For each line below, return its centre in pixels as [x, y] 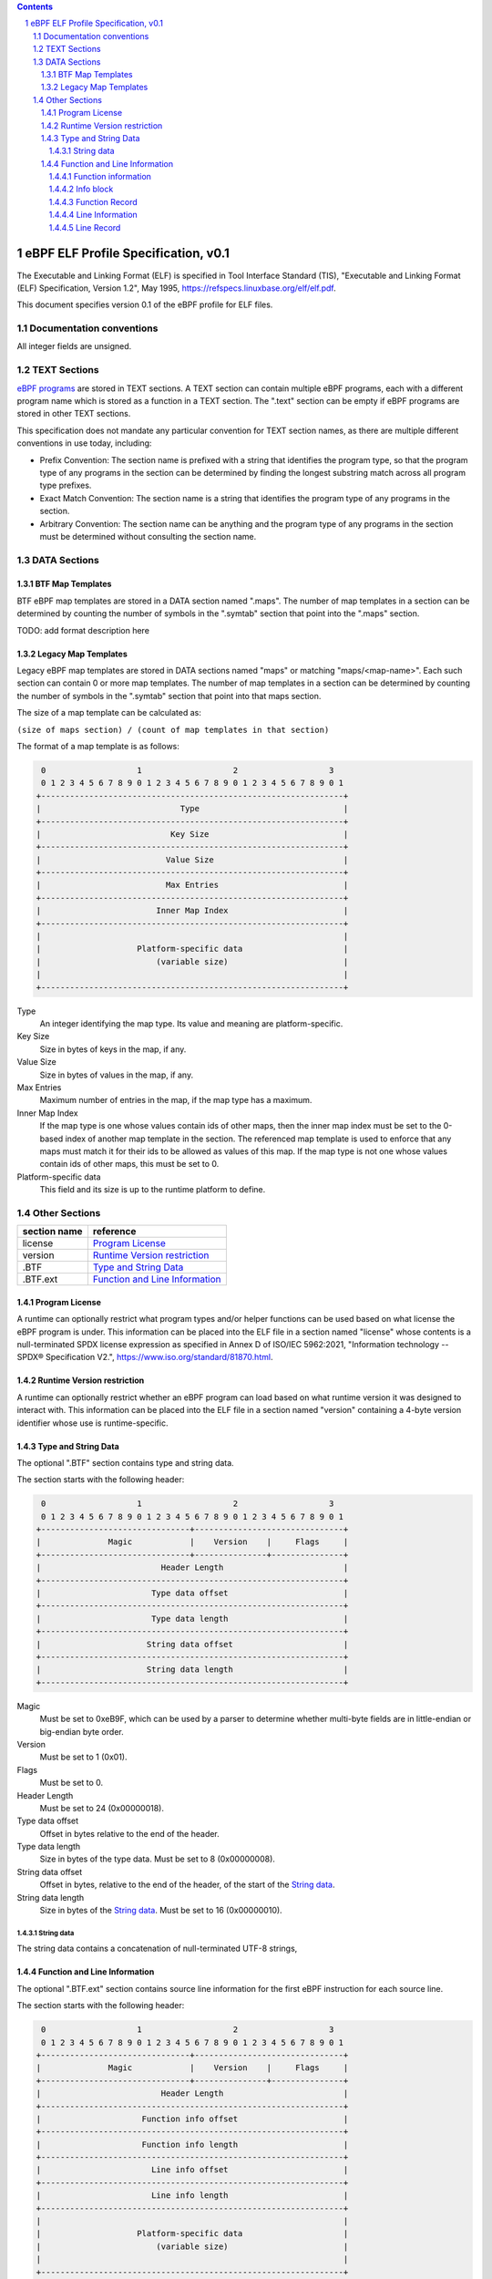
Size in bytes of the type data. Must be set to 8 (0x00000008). [157, 1859]
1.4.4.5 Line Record [85, 227]
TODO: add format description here [83, 630]
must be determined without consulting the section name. [148, 536]
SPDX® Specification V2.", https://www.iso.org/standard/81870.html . [145, 1357]
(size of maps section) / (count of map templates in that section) [173, 730]
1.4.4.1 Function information [100, 177]
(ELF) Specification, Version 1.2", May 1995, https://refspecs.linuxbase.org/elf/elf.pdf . [176, 288]
